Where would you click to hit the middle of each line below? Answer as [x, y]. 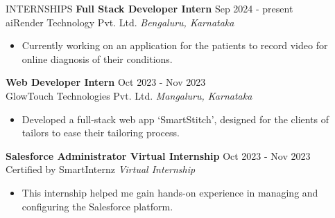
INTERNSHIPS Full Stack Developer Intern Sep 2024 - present [149, 8]
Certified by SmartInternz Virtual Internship [101, 169]
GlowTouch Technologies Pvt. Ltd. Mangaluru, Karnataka [129, 95]
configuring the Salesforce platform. [97, 206]
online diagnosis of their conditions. [97, 58]
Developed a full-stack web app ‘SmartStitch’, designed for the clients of [175, 119]
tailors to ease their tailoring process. [101, 133]
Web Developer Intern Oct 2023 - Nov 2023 [106, 82]
